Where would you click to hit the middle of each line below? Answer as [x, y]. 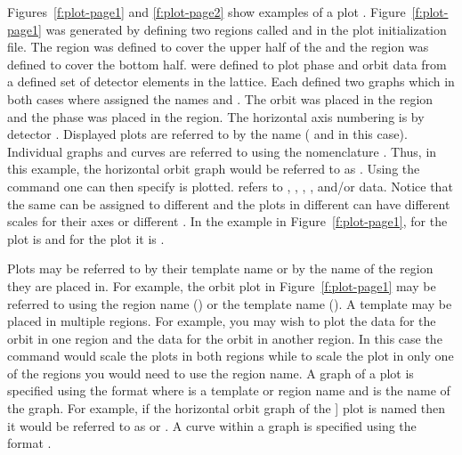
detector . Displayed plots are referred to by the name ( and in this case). [207, 134]
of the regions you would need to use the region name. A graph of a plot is [211, 373]
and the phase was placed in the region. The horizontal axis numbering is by [216, 116]
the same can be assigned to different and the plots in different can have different [229, 203]
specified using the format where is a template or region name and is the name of [229, 390]
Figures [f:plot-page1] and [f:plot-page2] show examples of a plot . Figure [207, 12]
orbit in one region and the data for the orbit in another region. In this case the [225, 338]
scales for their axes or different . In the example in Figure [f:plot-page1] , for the [227, 221]
